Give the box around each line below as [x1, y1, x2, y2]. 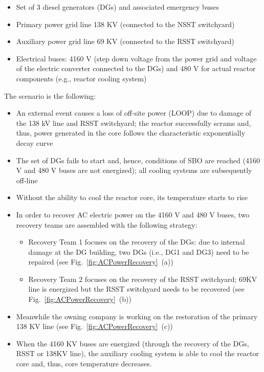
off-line [16, 174, 38, 185]
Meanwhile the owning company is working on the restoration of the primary [16, 311, 258, 321]
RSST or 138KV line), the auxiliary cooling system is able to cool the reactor [16, 348, 259, 359]
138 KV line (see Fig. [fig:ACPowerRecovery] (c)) [16, 321, 173, 332]
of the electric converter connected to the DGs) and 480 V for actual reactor [16, 63, 256, 74]
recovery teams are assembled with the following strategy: [16, 219, 197, 230]
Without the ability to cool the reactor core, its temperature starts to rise [16, 192, 248, 203]
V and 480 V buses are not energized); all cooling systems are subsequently [16, 165, 252, 176]
